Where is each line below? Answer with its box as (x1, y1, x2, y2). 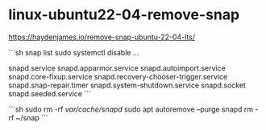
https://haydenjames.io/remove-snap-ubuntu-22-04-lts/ (8, 32, 196, 42)
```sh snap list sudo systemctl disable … (8, 47, 139, 57)
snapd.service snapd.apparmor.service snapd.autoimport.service (8, 63, 226, 73)
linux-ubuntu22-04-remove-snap (8, 6, 240, 24)
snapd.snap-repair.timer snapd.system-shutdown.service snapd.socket (8, 80, 246, 90)
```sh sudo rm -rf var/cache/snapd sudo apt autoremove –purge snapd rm (8, 104, 254, 114)
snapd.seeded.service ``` (8, 88, 91, 98)
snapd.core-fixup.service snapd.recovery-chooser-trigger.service (8, 71, 228, 81)
